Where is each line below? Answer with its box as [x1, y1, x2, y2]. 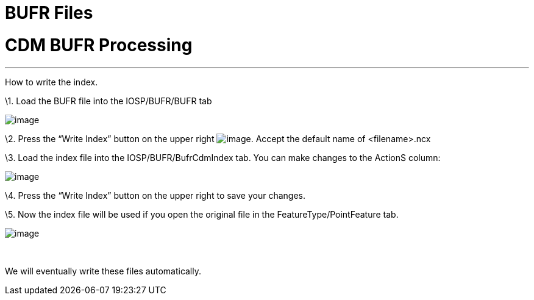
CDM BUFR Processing [5, 34, 193, 55]
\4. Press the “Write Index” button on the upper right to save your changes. [5, 190, 306, 201]
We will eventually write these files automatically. [5, 265, 202, 276]
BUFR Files [5, 2, 93, 23]
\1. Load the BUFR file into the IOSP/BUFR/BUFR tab [5, 95, 212, 106]
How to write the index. [5, 76, 98, 87]
